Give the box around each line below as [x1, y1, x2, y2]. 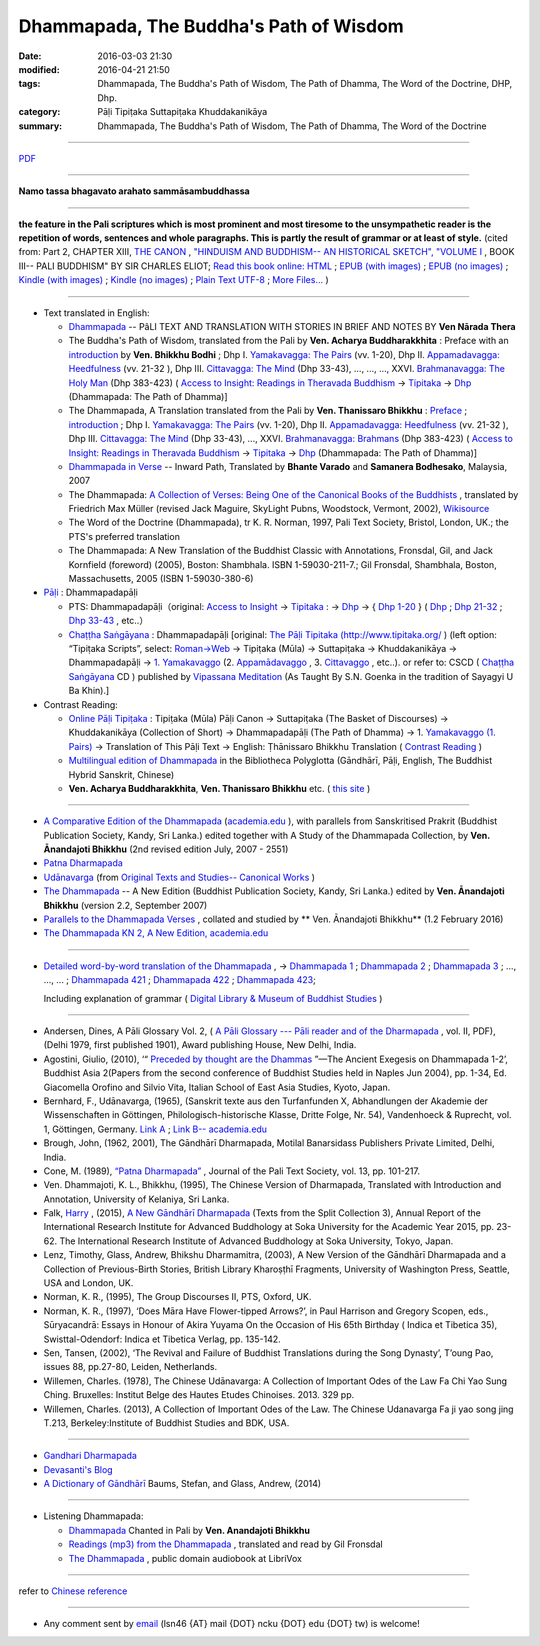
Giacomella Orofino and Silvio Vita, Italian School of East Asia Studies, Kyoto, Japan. [43, 1081, 391, 1093]
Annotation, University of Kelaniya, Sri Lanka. [43, 1193, 230, 1205]
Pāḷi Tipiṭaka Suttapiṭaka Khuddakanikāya [97, 106, 268, 118]
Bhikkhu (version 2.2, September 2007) [43, 899, 208, 911]
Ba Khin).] [68, 685, 110, 697]
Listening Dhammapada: [43, 1510, 144, 1522]
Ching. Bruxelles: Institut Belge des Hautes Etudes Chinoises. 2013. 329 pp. [43, 1389, 355, 1401]
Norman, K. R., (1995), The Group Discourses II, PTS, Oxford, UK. [43, 1291, 312, 1303]
